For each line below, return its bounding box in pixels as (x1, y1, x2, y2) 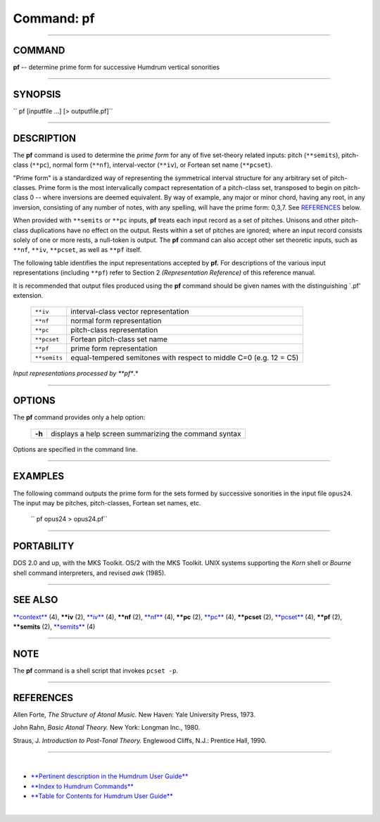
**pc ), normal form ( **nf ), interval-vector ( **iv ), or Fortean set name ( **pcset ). (32, 160, 273, 169)
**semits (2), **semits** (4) (13, 622, 96, 631)
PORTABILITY (13, 540, 75, 552)
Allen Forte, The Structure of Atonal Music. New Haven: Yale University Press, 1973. (13, 710, 256, 719)
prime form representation (70, 343, 158, 353)
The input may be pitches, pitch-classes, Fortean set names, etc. (13, 498, 201, 507)
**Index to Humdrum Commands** (30, 782, 134, 790)
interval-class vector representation (70, 307, 189, 317)
